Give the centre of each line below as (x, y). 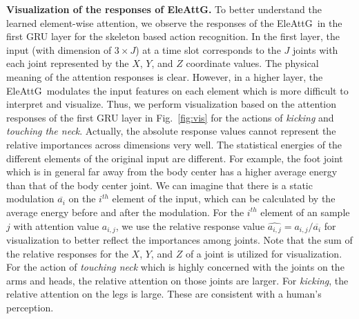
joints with (315, 49)
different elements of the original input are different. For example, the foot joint (175, 158)
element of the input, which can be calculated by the (224, 199)
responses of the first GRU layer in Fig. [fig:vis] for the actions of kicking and (170, 117)
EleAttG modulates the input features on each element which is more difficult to (177, 90)
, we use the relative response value (190, 225)
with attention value (56, 225)
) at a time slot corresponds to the (208, 49)
